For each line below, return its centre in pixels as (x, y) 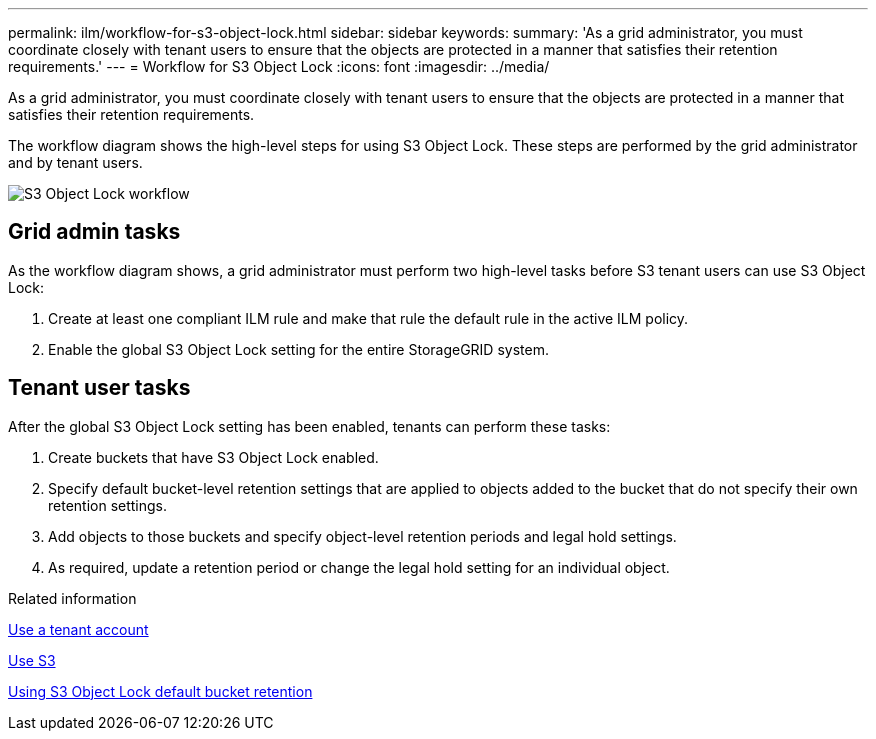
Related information (72, 598)
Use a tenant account (78, 629)
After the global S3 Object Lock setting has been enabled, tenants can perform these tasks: (309, 426)
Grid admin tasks (94, 232)
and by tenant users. (75, 162)
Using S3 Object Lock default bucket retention (160, 691)
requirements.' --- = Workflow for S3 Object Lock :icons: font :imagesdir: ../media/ (279, 66)
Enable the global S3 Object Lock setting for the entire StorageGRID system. (298, 349)
